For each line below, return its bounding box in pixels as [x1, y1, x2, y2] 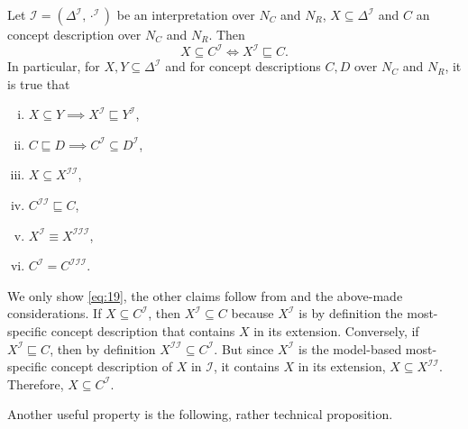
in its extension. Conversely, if [253, 322, 419, 341]
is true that [7, 74, 70, 93]
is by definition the [298, 304, 403, 323]
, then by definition [50, 339, 156, 358]
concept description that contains [50, 322, 235, 341]
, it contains [213, 357, 280, 376]
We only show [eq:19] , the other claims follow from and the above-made [7, 286, 403, 305]
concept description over [7, 25, 142, 43]
